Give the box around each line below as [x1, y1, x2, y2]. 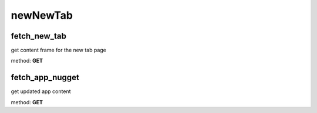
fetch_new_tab [11, 31, 67, 41]
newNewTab [11, 9, 73, 22]
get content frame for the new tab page [11, 47, 107, 54]
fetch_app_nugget [11, 73, 79, 83]
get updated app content [11, 88, 71, 95]
